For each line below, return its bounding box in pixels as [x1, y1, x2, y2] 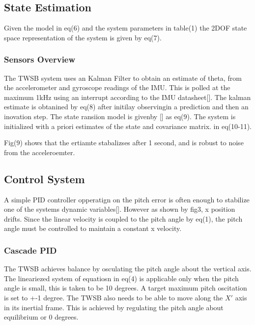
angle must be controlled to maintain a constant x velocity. [4, 223, 182, 233]
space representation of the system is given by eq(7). [4, 32, 162, 42]
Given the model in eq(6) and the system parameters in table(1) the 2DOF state [4, 23, 247, 33]
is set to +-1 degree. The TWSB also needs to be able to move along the [4, 292, 223, 302]
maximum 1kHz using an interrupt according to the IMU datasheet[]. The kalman [4, 92, 251, 102]
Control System [4, 171, 85, 186]
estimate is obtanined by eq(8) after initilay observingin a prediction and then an [4, 101, 249, 112]
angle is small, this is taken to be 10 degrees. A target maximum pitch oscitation [4, 283, 247, 293]
